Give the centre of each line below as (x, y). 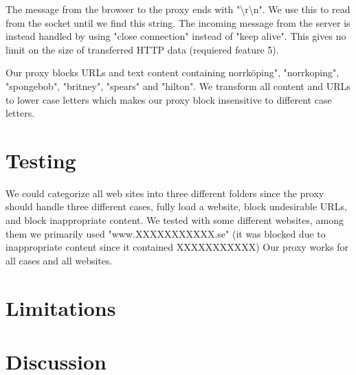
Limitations (61, 307)
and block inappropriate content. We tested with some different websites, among (175, 220)
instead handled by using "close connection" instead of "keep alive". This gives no (176, 36)
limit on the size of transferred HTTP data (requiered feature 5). (142, 49)
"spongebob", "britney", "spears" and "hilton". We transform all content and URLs (178, 86)
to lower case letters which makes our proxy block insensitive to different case (169, 99)
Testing (41, 160)
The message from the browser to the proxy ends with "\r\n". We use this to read (178, 9)
